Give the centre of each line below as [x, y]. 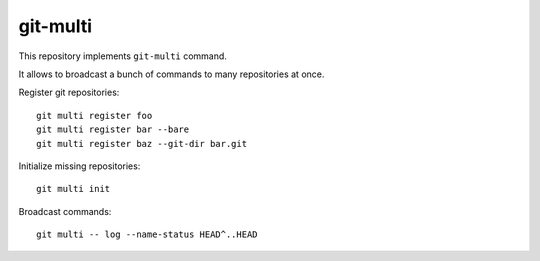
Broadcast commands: [65, 211]
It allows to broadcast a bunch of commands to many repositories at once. [171, 74]
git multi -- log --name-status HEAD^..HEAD [147, 234]
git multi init [73, 189]
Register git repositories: [69, 92]
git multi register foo [94, 115]
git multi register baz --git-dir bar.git [142, 143]
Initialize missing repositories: [79, 166]
